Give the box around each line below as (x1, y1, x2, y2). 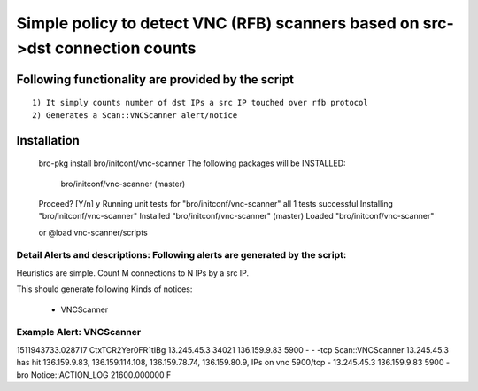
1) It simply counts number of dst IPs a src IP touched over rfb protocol (32, 98, 368, 108)
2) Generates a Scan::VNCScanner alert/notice (32, 110, 238, 120)
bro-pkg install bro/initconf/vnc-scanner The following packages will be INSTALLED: (38, 158, 346, 168)
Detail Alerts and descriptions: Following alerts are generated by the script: (16, 249, 347, 262)
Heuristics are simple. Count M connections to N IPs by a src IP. (16, 267, 250, 278)
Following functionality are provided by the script (16, 72, 294, 87)
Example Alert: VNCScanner (16, 326, 142, 339)
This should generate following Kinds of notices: (16, 284, 193, 294)
